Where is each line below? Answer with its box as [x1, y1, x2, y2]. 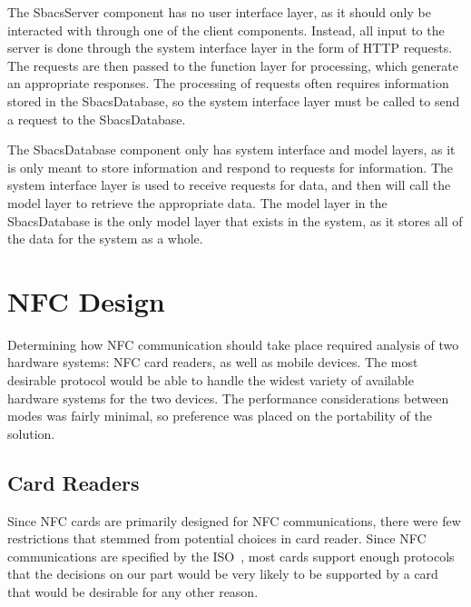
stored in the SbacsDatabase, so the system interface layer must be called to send [7, 91, 460, 110]
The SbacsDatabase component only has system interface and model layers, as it [7, 140, 456, 159]
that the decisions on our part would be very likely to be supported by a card [7, 564, 438, 583]
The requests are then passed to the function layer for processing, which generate [7, 55, 458, 75]
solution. [7, 423, 55, 443]
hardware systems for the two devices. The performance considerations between [7, 388, 449, 407]
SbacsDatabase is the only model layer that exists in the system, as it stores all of [7, 211, 463, 230]
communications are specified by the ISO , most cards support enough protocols [7, 546, 455, 565]
